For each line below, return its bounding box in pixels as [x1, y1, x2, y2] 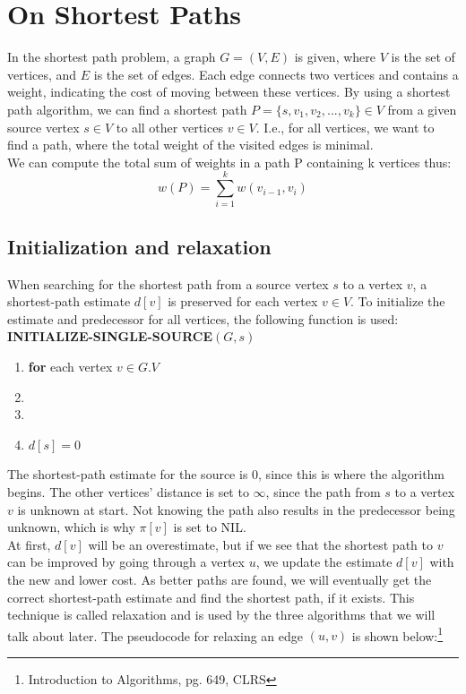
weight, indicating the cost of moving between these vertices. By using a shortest [7, 82, 451, 101]
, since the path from [265, 482, 381, 501]
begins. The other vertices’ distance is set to [7, 482, 249, 501]
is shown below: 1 [351, 623, 444, 645]
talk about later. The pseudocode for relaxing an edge [7, 626, 303, 645]
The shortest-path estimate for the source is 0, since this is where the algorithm [7, 465, 445, 484]
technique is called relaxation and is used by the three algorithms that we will [7, 605, 436, 624]
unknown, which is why [7, 518, 135, 536]
